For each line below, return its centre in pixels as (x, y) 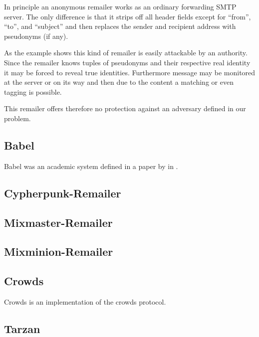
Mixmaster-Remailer (58, 222)
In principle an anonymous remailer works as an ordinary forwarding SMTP (120, 6)
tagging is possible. (33, 91)
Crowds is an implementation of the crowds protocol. (85, 301)
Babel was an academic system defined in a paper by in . (91, 166)
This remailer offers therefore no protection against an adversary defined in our (125, 108)
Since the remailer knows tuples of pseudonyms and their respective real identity (127, 62)
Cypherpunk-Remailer (63, 193)
